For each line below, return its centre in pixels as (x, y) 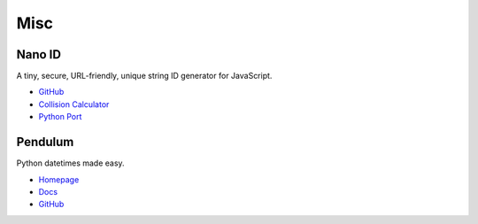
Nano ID (39, 54)
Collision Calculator (74, 104)
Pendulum (45, 142)
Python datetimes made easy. (70, 163)
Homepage (59, 179)
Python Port (60, 117)
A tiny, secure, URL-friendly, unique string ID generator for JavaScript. (144, 76)
